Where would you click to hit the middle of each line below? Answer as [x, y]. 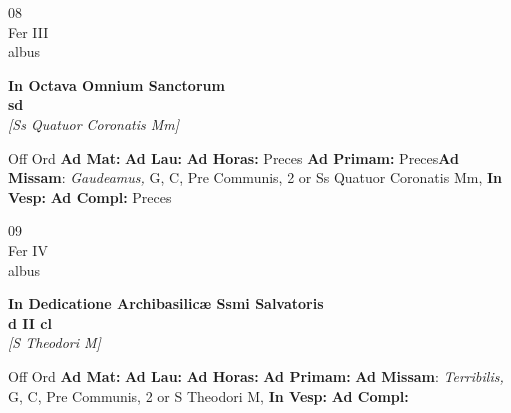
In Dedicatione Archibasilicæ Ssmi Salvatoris [166, 303]
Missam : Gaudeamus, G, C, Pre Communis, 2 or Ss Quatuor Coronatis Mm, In [255, 177]
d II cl [30, 322]
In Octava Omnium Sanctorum [116, 84]
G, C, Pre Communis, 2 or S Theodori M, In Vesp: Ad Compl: [208, 395]
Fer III [28, 31]
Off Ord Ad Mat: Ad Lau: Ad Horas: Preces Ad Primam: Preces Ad [233, 157]
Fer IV [28, 249]
